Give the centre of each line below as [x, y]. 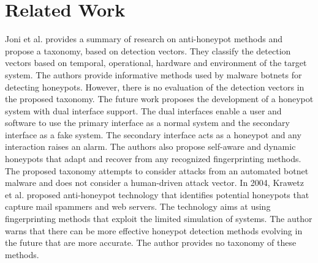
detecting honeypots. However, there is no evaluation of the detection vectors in [155, 87]
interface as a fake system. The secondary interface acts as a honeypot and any [153, 134]
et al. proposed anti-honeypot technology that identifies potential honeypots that [157, 194]
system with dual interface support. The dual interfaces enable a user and [143, 110]
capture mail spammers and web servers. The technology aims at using [138, 206]
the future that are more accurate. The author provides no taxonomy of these [151, 243]
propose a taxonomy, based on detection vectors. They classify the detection [148, 50]
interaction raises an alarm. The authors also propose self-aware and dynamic [150, 146]
